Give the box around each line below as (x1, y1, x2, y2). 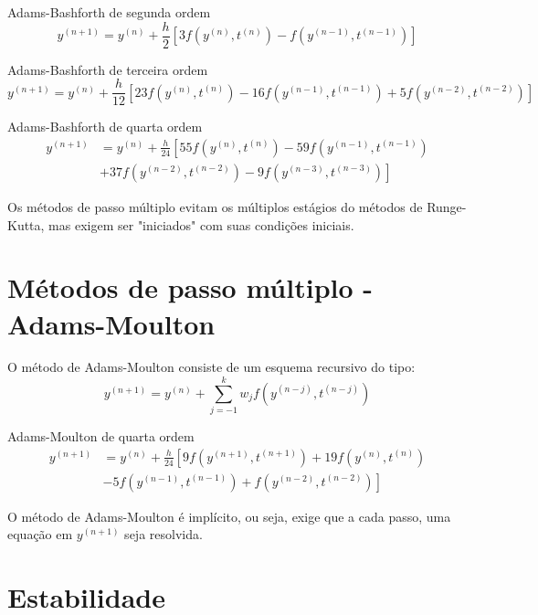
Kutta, (7, 215, 45, 234)
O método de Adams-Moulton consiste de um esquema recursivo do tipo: (7, 357, 416, 376)
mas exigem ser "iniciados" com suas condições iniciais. (48, 215, 354, 234)
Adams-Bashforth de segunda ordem (7, 3, 211, 21)
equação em (7, 525, 73, 544)
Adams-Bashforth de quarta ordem (7, 117, 203, 136)
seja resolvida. (124, 525, 203, 544)
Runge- (427, 196, 467, 216)
